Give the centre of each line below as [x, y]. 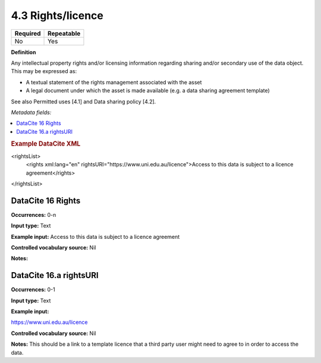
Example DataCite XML [46, 144]
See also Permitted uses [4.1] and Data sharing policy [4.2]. [84, 102]
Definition [23, 52]
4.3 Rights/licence [57, 15]
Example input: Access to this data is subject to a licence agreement [95, 236]
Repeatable [64, 33]
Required [28, 33]
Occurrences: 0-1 [33, 290]
